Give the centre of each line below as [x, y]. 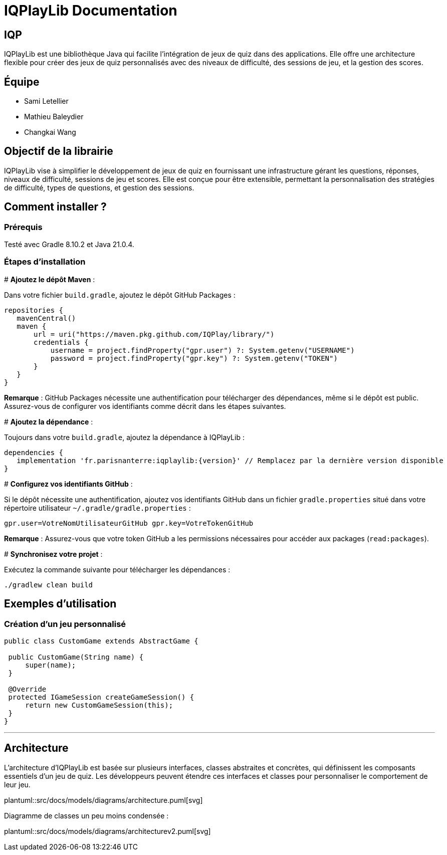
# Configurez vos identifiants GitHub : [68, 484]
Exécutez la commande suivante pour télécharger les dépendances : [117, 569]
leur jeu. [17, 784]
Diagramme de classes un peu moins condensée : [86, 815]
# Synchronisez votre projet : [53, 554]
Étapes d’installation [45, 262]
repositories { [34, 310]
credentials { [61, 342]
